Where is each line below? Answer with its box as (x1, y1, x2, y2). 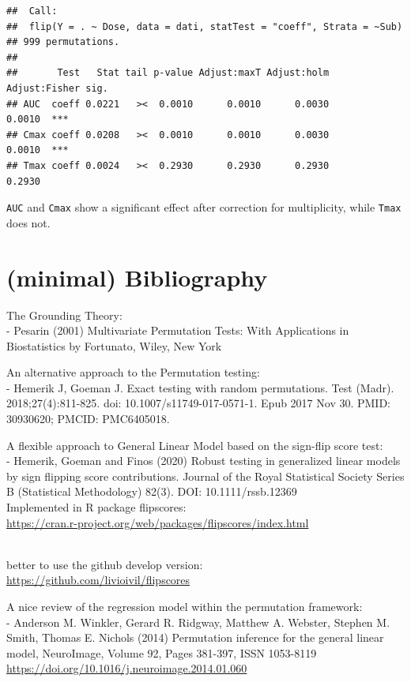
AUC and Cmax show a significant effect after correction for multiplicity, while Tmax (6, 199, 402, 215)
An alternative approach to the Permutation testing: (6, 364, 260, 380)
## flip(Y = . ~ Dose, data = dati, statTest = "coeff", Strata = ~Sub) (6, 21, 403, 32)
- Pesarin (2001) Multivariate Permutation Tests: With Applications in (6, 322, 349, 339)
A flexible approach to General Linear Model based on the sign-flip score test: (6, 437, 383, 453)
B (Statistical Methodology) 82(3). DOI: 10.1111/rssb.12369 (6, 483, 297, 500)
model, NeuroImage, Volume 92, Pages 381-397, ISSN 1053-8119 (6, 644, 317, 661)
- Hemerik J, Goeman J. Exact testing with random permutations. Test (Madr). (6, 379, 394, 395)
